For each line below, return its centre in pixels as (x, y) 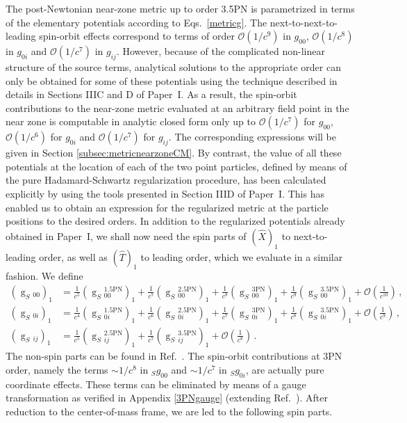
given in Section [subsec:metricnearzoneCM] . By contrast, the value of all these (174, 153)
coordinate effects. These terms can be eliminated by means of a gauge (156, 384)
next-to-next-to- (304, 22)
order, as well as (73, 256)
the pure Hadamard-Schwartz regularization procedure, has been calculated (166, 180)
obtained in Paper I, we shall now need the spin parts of (126, 236)
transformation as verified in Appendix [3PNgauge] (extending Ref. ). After (167, 398)
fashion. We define (44, 276)
